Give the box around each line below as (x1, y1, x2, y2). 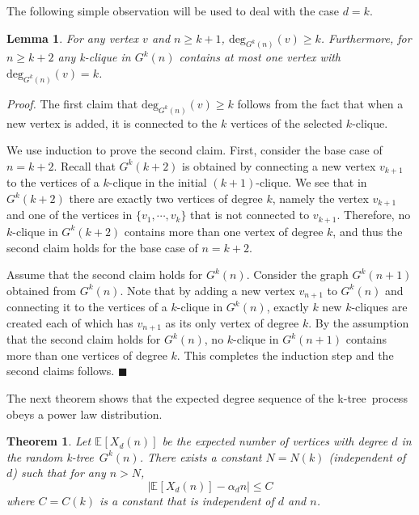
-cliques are (351, 298, 408, 315)
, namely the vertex (272, 190, 369, 206)
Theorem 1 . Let (6, 433, 91, 450)
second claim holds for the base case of (6, 239, 198, 255)
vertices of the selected (230, 114, 343, 131)
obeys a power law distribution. (6, 405, 163, 422)
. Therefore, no (336, 206, 411, 223)
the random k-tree (6, 448, 94, 465)
